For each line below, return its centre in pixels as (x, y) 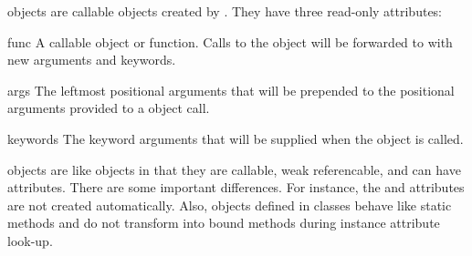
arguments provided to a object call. (109, 108)
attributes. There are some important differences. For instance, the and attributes (236, 187)
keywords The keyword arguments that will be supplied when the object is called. (236, 138)
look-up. (30, 240)
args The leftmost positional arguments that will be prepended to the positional (231, 90)
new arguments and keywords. (92, 60)
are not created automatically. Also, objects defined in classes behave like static (230, 205)
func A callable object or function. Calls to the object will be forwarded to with (230, 41)
